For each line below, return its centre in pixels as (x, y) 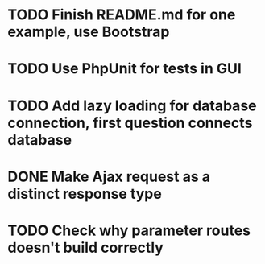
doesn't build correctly (86, 248)
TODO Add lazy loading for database (132, 105)
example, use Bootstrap (89, 32)
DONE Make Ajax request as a (109, 177)
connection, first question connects (130, 123)
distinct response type (85, 194)
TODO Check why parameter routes (129, 230)
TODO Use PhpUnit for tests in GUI (125, 69)
